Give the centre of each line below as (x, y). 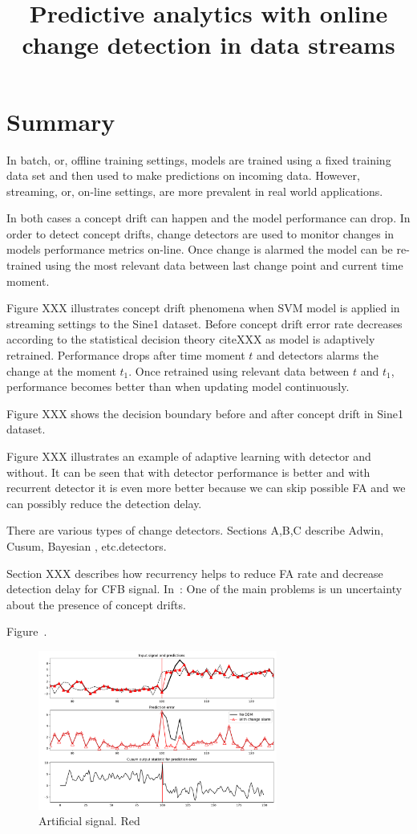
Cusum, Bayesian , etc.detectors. (87, 545)
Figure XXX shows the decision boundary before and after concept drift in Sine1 (205, 413)
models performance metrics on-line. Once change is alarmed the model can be (200, 249)
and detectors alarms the (318, 355)
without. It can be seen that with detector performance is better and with (188, 472)
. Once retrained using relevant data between (239, 370)
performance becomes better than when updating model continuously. (178, 386)
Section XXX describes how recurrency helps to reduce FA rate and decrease (195, 573)
